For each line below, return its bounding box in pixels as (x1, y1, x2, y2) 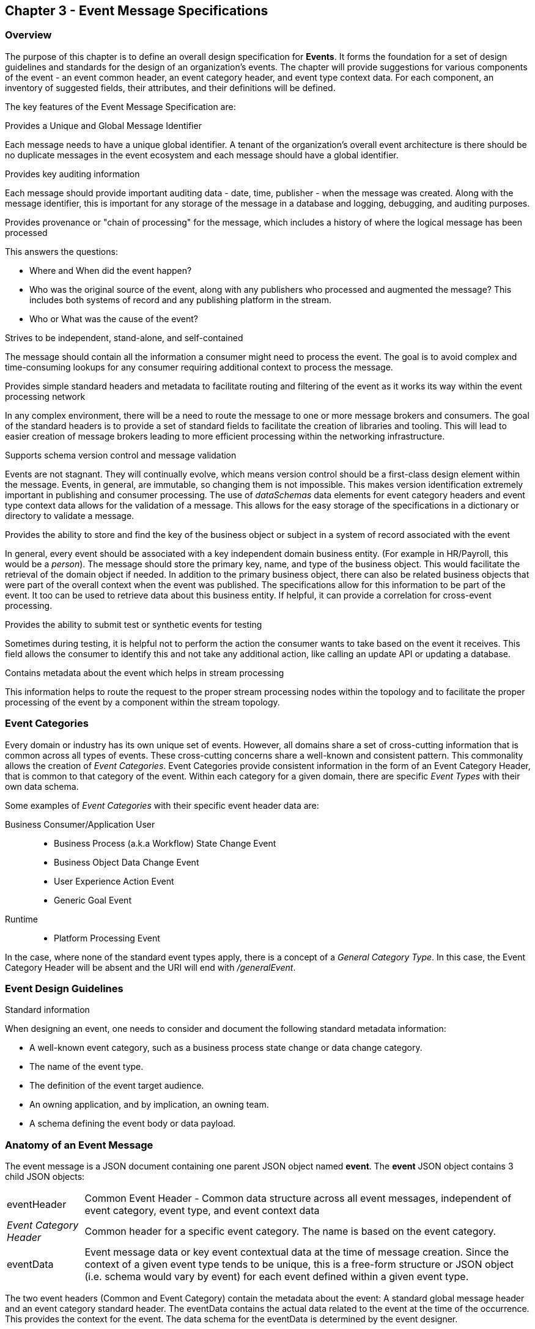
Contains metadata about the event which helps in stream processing (5, 667, 284, 678)
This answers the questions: (5, 246, 118, 257)
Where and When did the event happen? (29, 265, 192, 276)
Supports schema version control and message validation (5, 449, 237, 460)
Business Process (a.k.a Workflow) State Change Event (54, 838, 276, 849)
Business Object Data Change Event (54, 856, 199, 867)
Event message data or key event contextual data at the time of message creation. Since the (84, 1246, 509, 1259)
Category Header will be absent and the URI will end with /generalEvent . (5, 962, 296, 973)
